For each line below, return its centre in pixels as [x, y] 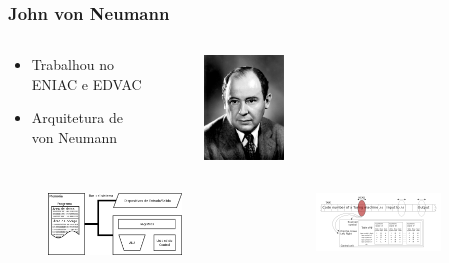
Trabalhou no [72, 64]
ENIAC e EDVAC [86, 83]
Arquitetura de [77, 117]
